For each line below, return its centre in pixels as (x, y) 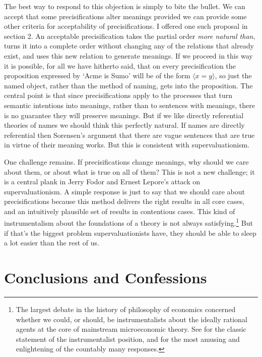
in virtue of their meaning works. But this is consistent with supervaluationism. (127, 145)
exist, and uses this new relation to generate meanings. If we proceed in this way (128, 55)
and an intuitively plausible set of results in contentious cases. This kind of (120, 211)
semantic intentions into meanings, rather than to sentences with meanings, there (129, 105)
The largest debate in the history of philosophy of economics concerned (126, 309)
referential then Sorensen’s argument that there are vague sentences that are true (129, 135)
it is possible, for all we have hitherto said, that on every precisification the (120, 65)
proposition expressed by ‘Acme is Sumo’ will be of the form (97, 75)
